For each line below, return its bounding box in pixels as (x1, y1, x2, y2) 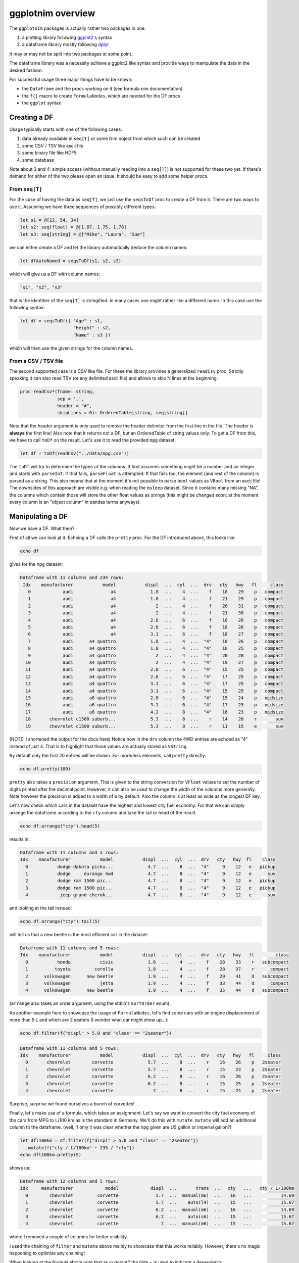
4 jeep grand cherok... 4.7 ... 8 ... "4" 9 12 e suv (25, 892, 276, 898)
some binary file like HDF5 (22, 150, 77, 156)
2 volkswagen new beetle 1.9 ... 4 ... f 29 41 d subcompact (25, 973, 289, 979)
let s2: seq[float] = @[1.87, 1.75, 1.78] (20, 224, 127, 230)
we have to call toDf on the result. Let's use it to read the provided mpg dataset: (9, 437, 176, 443)
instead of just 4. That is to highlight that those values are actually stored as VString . (9, 743, 188, 749)
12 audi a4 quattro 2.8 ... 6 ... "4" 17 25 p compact (25, 673, 284, 679)
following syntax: (9, 304, 45, 310)
